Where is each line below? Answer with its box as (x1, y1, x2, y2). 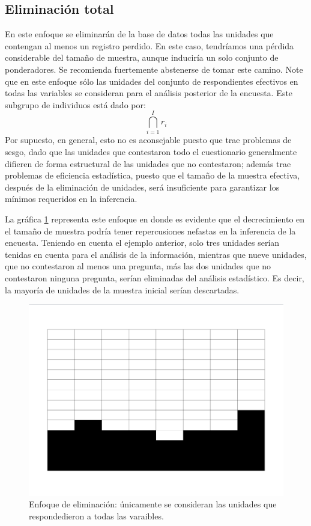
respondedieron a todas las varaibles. (29, 509, 164, 522)
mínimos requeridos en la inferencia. (5, 192, 137, 205)
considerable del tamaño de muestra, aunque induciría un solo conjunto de (5, 51, 279, 64)
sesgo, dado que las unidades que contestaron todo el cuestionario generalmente (5, 145, 297, 158)
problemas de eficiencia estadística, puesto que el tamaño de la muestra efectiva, (5, 169, 300, 182)
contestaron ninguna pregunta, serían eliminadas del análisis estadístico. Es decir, (5, 272, 304, 284)
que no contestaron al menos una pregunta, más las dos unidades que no (5, 260, 271, 272)
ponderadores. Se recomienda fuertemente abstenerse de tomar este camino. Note (5, 63, 303, 75)
